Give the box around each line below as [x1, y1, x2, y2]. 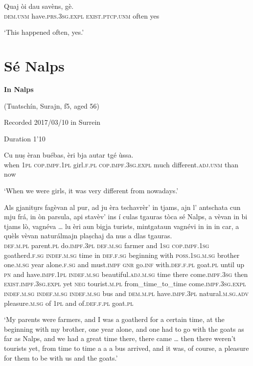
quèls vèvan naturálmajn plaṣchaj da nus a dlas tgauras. [4, 230, 172, 241]
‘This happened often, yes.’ [4, 27, 84, 37]
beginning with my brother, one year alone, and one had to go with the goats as [4, 323, 244, 334]
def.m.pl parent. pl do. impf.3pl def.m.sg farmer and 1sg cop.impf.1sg [4, 240, 209, 251]
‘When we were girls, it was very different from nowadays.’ [4, 185, 179, 196]
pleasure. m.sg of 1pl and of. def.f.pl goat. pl [4, 297, 134, 308]
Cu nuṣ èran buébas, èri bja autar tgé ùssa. [4, 150, 134, 160]
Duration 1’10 [4, 133, 46, 143]
